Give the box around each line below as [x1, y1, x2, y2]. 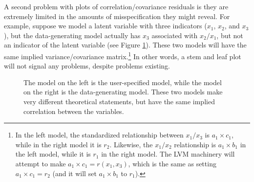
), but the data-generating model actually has [4, 30, 141, 40]
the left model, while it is [15, 149, 91, 159]
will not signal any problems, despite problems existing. [4, 61, 170, 71]
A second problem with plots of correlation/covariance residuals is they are [4, 1, 229, 11]
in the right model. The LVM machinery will [101, 149, 235, 159]
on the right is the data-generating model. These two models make [23, 87, 223, 97]
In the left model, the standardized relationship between [15, 130, 184, 140]
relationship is [174, 139, 216, 149]
